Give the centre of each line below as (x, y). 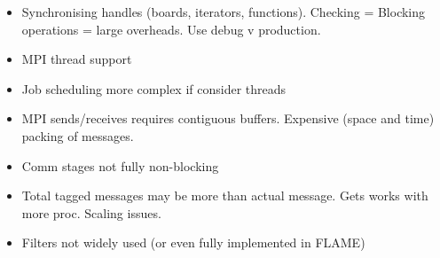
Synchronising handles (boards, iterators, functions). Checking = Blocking (224, 12)
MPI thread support (77, 59)
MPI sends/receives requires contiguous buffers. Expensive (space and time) (228, 118)
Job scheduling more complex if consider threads (154, 88)
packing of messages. (78, 135)
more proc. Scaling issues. (91, 212)
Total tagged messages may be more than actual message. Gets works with (225, 195)
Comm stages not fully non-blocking (120, 165)
